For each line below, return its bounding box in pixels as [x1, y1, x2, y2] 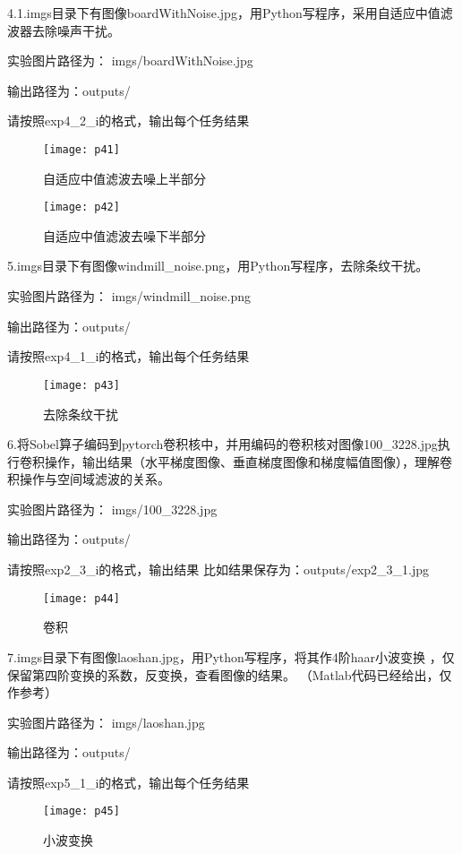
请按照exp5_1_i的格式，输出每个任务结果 [7, 772, 250, 791]
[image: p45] [43, 805, 120, 818]
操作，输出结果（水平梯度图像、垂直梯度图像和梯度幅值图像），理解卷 [44, 452, 452, 470]
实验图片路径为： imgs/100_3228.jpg [7, 499, 218, 518]
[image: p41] [43, 142, 120, 156]
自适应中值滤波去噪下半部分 [43, 226, 206, 245]
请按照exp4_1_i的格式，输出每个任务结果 [7, 347, 250, 366]
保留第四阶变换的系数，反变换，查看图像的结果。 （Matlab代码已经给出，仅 [7, 665, 452, 684]
